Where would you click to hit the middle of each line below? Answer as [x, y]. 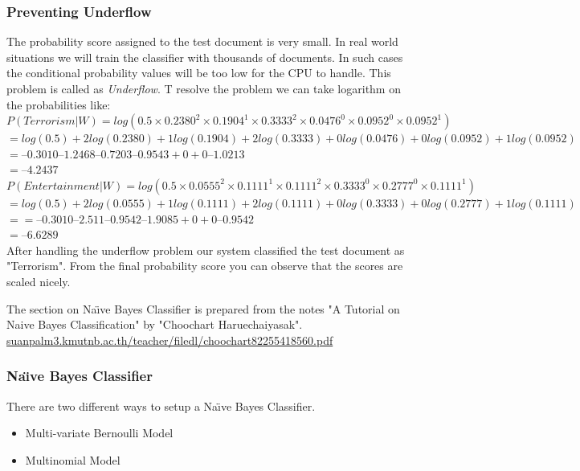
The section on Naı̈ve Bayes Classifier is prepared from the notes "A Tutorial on [203, 308]
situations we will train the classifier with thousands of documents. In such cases [205, 57]
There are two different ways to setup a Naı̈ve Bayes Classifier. [161, 405]
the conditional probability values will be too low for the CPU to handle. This [199, 73]
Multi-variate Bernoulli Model [99, 433]
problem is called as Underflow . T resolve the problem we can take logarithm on [204, 88]
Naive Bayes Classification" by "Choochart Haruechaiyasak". [155, 324]
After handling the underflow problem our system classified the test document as [206, 250]
